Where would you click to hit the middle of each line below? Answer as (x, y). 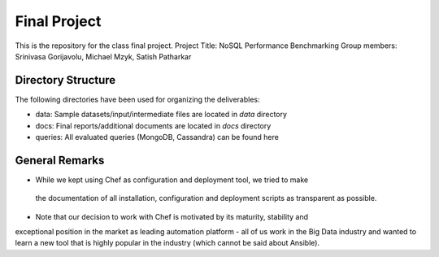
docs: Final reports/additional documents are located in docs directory (153, 125)
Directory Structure (65, 80)
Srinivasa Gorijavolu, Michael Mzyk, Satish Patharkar (103, 56)
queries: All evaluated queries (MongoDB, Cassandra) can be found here (157, 137)
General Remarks (60, 160)
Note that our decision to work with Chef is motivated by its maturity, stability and (172, 216)
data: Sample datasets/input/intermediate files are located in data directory (161, 115)
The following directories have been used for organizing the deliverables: (137, 99)
